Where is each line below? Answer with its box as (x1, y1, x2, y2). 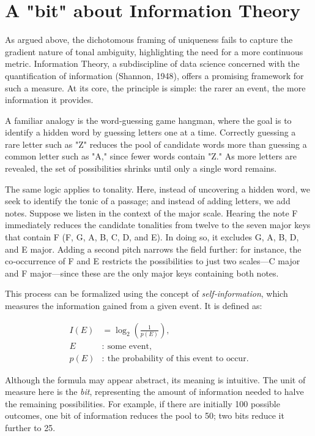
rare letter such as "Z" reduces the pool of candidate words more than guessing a (5, 137, 307, 150)
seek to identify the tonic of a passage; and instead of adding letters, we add (5, 194, 291, 207)
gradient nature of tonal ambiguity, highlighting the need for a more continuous (5, 45, 303, 58)
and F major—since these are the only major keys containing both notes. (5, 266, 279, 279)
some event (107, 342, 149, 351)
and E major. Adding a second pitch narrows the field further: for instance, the (5, 242, 302, 255)
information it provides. (5, 93, 94, 106)
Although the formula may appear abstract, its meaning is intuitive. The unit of (5, 373, 306, 386)
